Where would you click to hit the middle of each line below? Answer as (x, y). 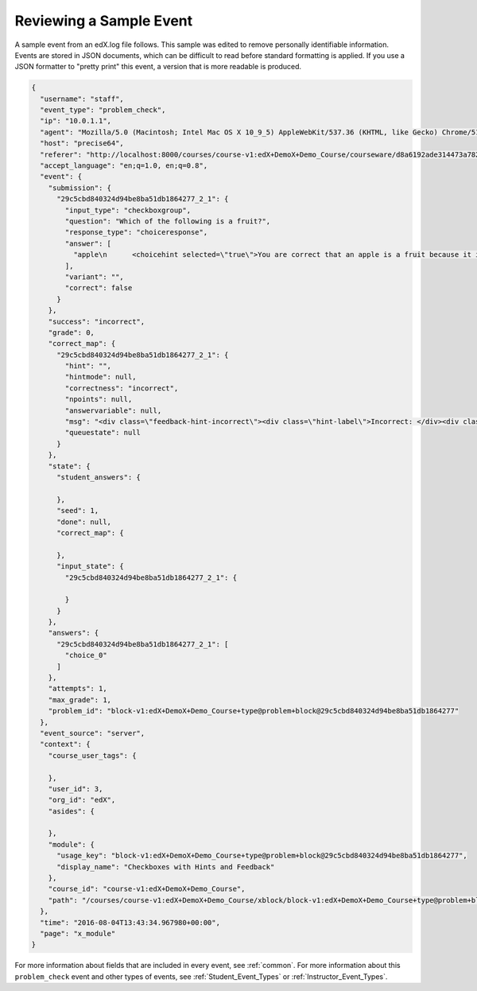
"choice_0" (86, 655)
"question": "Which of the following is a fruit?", (168, 222)
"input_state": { (91, 566)
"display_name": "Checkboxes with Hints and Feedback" (166, 867)
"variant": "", (95, 277)
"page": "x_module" (78, 933)
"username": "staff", (82, 99)
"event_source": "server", (93, 733)
